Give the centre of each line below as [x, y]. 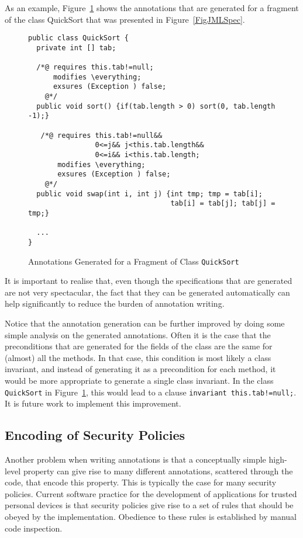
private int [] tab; [76, 48]
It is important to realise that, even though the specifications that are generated [149, 281]
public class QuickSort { [78, 38]
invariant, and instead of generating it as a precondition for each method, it [140, 369]
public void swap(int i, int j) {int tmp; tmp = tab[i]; [149, 194]
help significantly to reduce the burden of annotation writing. [115, 303]
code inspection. [34, 528]
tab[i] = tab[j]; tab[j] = [223, 204]
